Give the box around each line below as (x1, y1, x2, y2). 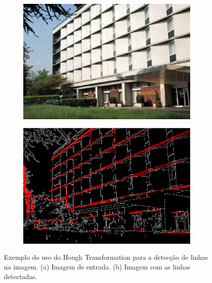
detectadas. (4, 271, 37, 281)
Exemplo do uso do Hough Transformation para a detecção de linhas (4, 252, 208, 262)
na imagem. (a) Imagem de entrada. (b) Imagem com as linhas (4, 262, 190, 272)
